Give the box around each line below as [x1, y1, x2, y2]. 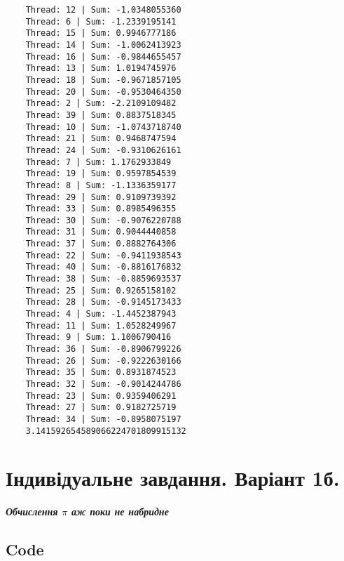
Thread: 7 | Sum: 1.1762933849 [25, 157, 172, 167]
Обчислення [6, 504, 58, 519]
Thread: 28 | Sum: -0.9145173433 [25, 297, 181, 308]
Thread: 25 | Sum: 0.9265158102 [25, 285, 177, 296]
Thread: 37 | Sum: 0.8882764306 [25, 239, 177, 249]
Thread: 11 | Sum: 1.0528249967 [25, 320, 177, 331]
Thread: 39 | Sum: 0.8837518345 [25, 110, 177, 120]
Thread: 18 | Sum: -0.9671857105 [25, 74, 181, 85]
